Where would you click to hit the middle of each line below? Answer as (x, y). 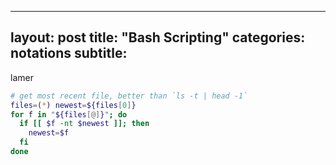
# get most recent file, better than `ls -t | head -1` (129, 96)
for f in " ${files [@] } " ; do (69, 114)
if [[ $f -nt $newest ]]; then (84, 124)
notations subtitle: (69, 53)
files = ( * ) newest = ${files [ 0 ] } (73, 105)
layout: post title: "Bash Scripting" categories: (158, 37)
